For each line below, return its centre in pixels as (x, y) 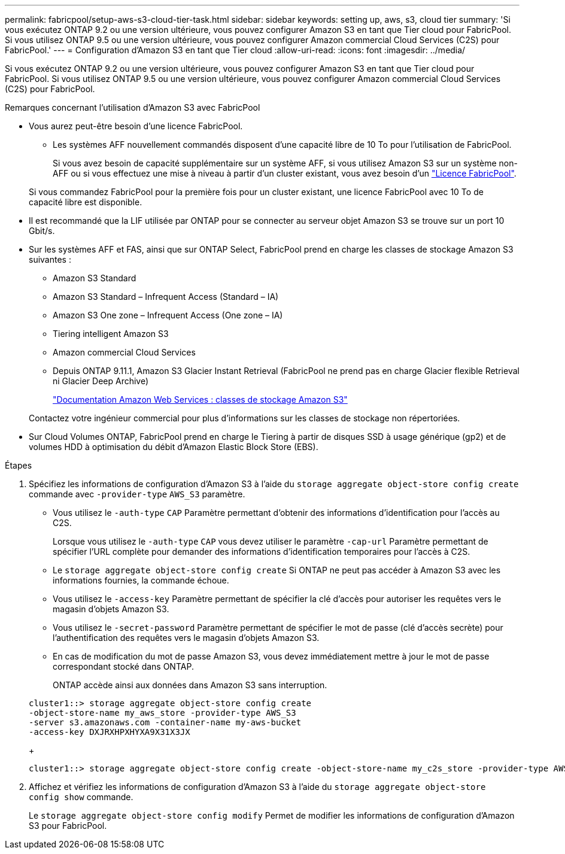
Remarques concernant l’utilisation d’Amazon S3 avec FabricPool (133, 107)
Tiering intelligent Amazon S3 (111, 334)
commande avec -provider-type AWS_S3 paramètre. (137, 494)
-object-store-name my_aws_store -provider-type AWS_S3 (162, 713)
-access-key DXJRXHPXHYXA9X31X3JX (110, 732)
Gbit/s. (42, 231)
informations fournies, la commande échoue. (141, 580)
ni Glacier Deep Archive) (101, 381)
